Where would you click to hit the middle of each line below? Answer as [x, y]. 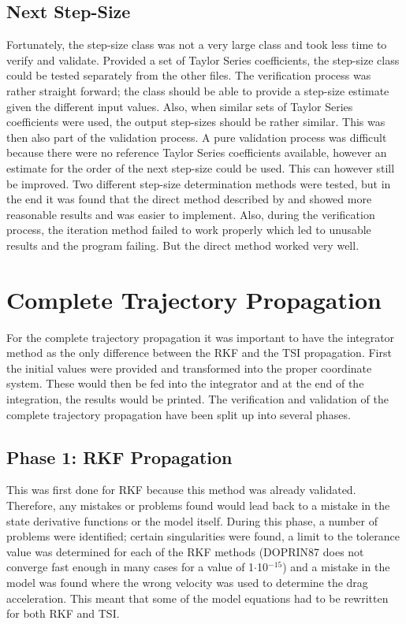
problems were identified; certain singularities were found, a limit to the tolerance [203, 536]
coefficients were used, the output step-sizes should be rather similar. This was [196, 122]
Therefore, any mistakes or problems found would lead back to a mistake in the [198, 505]
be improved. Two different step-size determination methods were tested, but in [199, 183]
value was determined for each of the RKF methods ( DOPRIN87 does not [185, 551]
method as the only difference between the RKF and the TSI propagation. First [199, 353]
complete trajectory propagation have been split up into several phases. [179, 414]
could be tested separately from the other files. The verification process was [189, 75]
